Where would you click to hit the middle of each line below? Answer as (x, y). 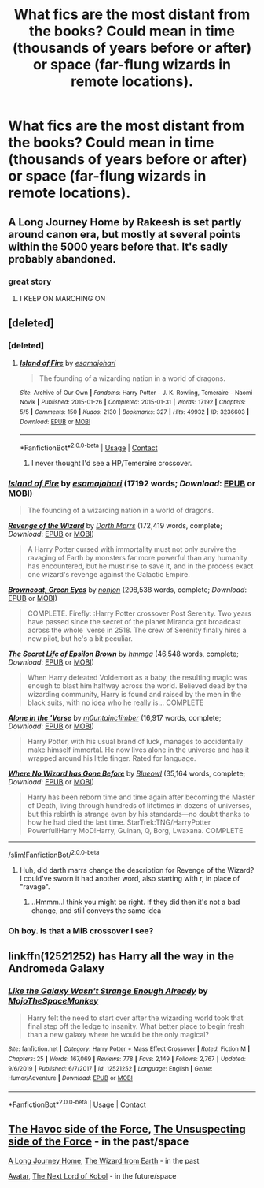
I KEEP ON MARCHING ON (62, 298)
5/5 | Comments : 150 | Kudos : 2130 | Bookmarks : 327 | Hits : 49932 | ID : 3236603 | (134, 412)
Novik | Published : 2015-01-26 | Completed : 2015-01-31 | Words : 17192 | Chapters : (132, 402)
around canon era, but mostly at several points (125, 234)
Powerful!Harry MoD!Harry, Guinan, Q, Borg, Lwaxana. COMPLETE (135, 831)
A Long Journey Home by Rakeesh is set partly (125, 222)
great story (30, 281)
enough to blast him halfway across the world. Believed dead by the (137, 686)
